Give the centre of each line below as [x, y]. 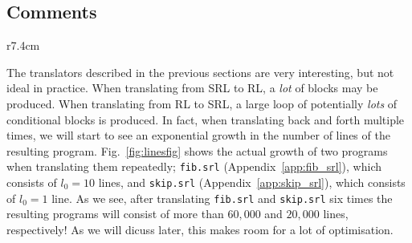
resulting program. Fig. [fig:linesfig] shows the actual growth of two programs [197, 150]
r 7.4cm [23, 45]
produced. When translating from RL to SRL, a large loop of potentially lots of [202, 103]
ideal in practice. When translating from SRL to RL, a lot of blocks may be [192, 88]
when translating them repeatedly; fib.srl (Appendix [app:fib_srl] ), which [194, 166]
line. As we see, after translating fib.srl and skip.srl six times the [222, 198]
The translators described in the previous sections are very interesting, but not [200, 72]
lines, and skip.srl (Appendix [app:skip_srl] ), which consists [252, 182]
